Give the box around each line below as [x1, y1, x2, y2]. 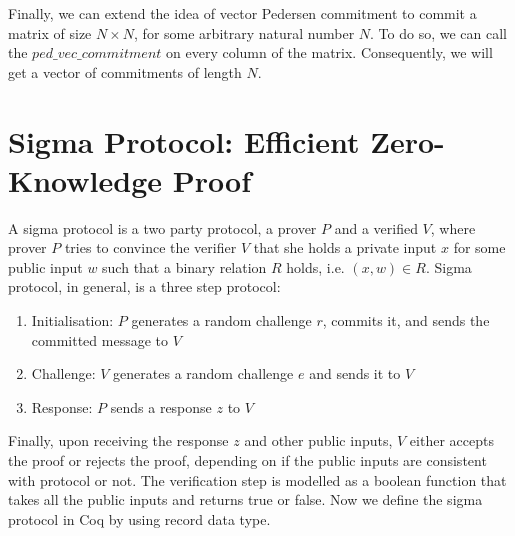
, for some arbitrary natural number [134, 22, 355, 43]
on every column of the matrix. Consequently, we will [166, 42, 493, 63]
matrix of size [8, 22, 92, 43]
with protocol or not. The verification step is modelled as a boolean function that [8, 469, 507, 490]
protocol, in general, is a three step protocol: [8, 276, 281, 297]
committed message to [31, 329, 169, 350]
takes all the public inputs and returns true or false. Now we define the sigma [8, 489, 483, 510]
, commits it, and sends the [322, 310, 490, 331]
